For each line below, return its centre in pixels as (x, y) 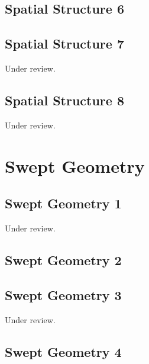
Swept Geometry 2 (63, 260)
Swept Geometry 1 (63, 203)
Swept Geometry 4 (63, 351)
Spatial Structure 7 (64, 44)
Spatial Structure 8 (64, 100)
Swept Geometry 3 (63, 294)
